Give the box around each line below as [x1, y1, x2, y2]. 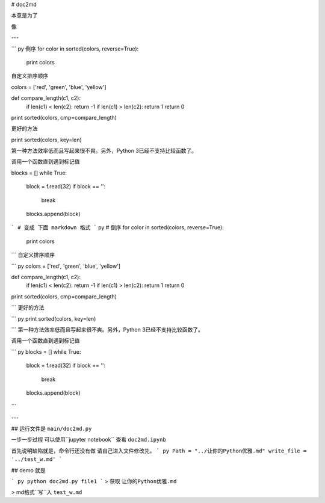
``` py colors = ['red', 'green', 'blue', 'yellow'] [11, 262, 120, 270]
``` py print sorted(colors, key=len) [11, 315, 96, 322]
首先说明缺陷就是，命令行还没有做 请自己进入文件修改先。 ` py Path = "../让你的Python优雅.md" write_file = [11, 447, 307, 454]
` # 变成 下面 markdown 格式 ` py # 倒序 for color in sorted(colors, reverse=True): [11, 224, 224, 231]
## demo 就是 [11, 466, 46, 474]
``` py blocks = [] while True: [11, 348, 81, 355]
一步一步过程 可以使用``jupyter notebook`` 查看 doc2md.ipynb [11, 436, 167, 443]
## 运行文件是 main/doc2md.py [11, 425, 92, 433]
